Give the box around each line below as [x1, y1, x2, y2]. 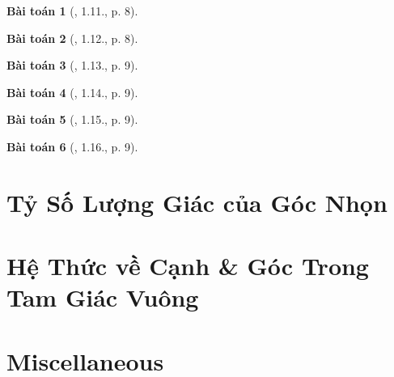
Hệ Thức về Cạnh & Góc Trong [6, 249, 369, 282]
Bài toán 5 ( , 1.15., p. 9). [6, 111, 138, 128]
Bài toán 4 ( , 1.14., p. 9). [6, 83, 138, 100]
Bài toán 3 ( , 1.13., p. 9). [6, 57, 138, 74]
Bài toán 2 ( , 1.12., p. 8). [6, 29, 138, 46]
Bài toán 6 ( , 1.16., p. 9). [6, 138, 138, 155]
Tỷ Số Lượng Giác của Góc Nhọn [6, 185, 388, 218]
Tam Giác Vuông [6, 281, 199, 314]
